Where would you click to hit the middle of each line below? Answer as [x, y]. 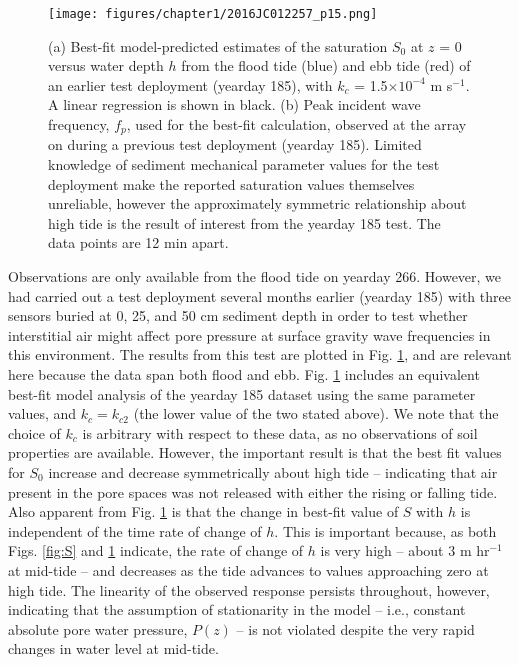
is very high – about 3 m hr [405, 550]
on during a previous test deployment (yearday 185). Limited [235, 144]
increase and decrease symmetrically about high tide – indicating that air [273, 471]
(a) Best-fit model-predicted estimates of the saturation [218, 45]
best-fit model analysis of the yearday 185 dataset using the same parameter [242, 393]
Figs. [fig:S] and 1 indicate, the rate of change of [156, 550]
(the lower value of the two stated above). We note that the [316, 413]
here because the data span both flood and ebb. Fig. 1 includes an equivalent [244, 374]
